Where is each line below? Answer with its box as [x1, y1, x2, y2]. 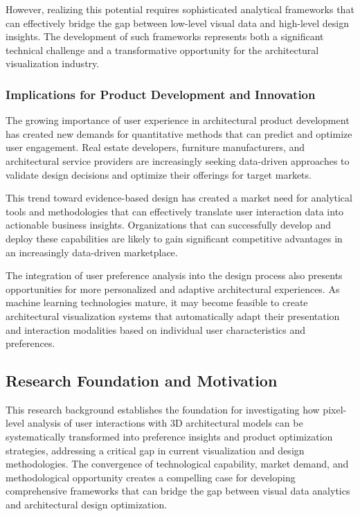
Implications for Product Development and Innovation [6, 85, 316, 103]
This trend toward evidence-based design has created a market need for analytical [6, 190, 352, 205]
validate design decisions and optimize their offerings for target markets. [6, 167, 312, 181]
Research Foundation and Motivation [6, 370, 278, 391]
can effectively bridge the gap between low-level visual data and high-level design [6, 15, 349, 30]
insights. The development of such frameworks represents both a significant [6, 29, 324, 44]
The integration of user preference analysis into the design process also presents [6, 268, 343, 283]
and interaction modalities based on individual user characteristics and [6, 322, 306, 337]
